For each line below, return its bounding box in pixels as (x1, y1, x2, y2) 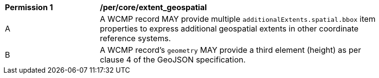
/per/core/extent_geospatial (100, 2, 207, 12)
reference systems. (100, 33, 171, 43)
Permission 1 (5, 2, 53, 12)
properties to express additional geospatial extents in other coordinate (100, 24, 359, 33)
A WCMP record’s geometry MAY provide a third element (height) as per (100, 45, 361, 55)
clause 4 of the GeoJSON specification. (100, 55, 246, 64)
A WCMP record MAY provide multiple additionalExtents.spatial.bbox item (100, 14, 376, 24)
